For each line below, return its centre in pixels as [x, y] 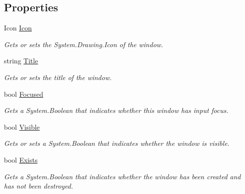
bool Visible [22, 126]
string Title [21, 61]
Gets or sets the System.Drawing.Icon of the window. [84, 44]
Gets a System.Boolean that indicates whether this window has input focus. [116, 110]
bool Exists [21, 159]
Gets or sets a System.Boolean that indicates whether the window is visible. [117, 143]
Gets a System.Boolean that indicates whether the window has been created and [122, 176]
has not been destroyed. [39, 186]
